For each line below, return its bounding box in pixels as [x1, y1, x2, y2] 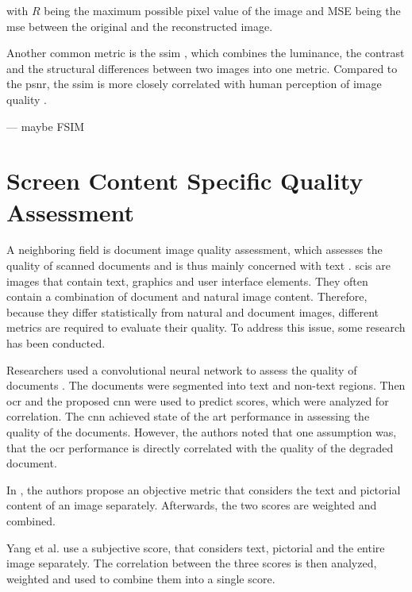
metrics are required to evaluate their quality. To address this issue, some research [6, 319, 406, 336]
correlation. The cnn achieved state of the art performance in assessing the [6, 408, 370, 425]
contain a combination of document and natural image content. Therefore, [6, 288, 368, 305]
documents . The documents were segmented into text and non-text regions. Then [6, 377, 406, 394]
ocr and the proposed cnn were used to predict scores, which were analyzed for [6, 392, 389, 409]
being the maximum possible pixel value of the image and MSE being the [44, 2, 401, 18]
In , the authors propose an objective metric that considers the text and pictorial [6, 481, 401, 498]
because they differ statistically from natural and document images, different [6, 303, 379, 320]
